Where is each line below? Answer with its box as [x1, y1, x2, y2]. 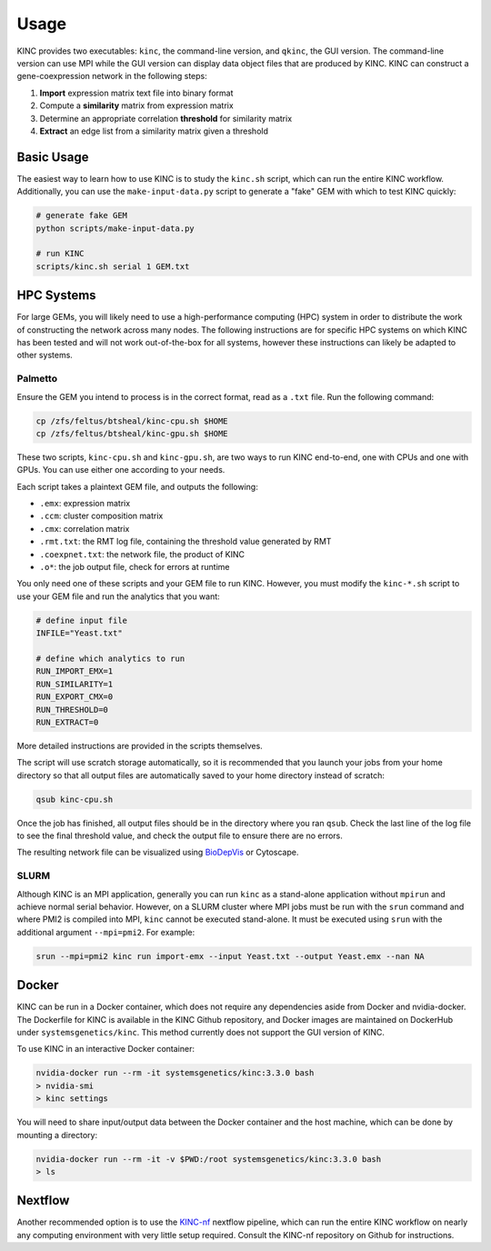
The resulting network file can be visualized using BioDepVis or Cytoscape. [16, 846, 299, 858]
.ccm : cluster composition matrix [39, 510, 164, 522]
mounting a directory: [16, 1129, 98, 1140]
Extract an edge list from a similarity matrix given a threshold [39, 125, 268, 136]
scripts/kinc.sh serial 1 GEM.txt [35, 261, 190, 272]
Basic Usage [16, 149, 89, 165]
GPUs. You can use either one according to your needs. [16, 465, 225, 475]
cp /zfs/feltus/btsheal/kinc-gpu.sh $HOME [35, 428, 228, 438]
